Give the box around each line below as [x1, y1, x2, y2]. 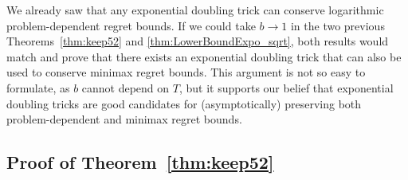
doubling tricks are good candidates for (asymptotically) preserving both [6, 95, 362, 112]
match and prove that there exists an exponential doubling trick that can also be [6, 48, 402, 65]
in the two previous [290, 17, 385, 33]
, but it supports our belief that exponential [178, 79, 394, 96]
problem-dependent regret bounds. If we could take [6, 17, 256, 33]
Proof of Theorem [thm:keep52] [6, 150, 274, 174]
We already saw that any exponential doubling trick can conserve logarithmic [6, 2, 384, 18]
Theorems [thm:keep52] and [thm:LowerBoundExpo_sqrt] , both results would [6, 33, 389, 49]
